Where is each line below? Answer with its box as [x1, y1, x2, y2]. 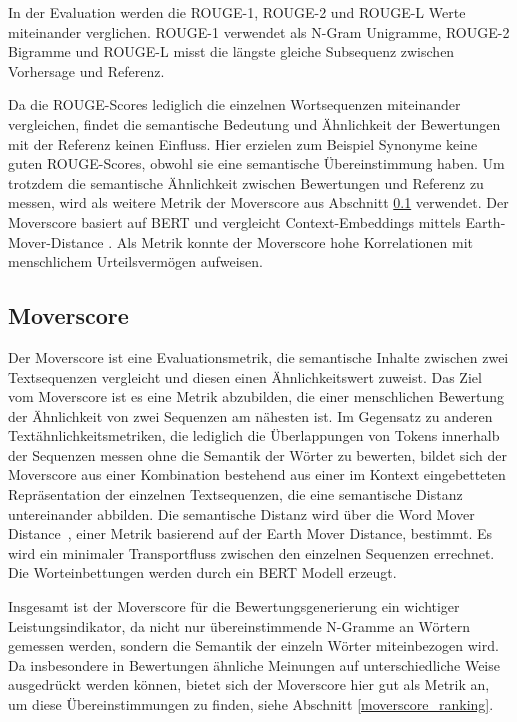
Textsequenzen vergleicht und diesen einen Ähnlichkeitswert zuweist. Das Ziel [8, 366, 482, 387]
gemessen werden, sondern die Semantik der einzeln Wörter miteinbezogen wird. [8, 635, 499, 656]
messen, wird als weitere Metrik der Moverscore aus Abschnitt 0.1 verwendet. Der [8, 192, 509, 213]
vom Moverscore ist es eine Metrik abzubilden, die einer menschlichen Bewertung [8, 386, 505, 407]
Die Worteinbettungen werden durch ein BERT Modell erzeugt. [8, 562, 397, 583]
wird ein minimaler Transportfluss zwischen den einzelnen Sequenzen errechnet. [8, 542, 495, 563]
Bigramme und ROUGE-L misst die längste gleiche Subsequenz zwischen [8, 41, 455, 62]
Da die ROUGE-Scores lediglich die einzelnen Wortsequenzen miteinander [8, 94, 461, 115]
